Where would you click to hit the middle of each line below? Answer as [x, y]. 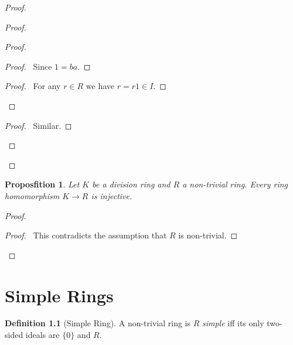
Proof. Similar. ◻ [38, 125]
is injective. [112, 195]
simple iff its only [233, 323]
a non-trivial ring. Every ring [235, 184]
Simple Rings [59, 295]
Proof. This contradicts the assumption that [86, 235]
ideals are [42, 335]
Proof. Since [28, 66]
